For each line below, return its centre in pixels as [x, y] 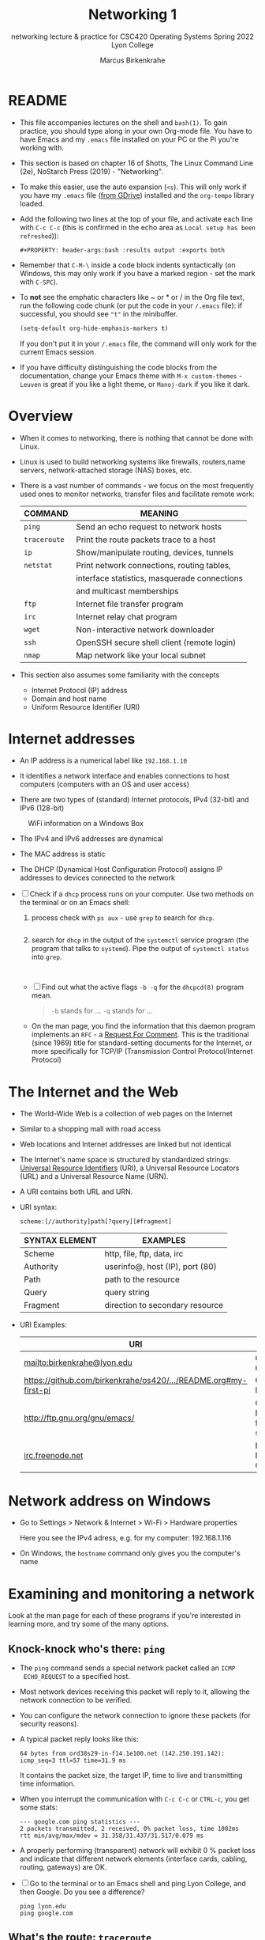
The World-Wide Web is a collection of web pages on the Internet [126, 1114]
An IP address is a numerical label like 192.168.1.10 [103, 760]
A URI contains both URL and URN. [76, 1192]
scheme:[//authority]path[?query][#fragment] [95, 1222]
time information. [47, 1784]
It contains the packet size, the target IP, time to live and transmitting [131, 1775]
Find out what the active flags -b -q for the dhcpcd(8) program [143, 987]
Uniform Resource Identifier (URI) [86, 707]
